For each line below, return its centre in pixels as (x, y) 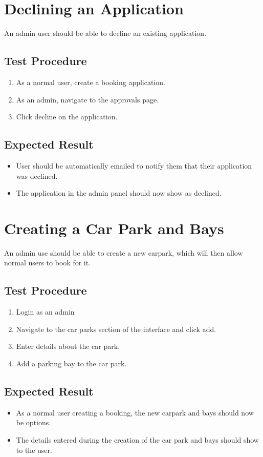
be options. (34, 422)
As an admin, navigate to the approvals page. (87, 99)
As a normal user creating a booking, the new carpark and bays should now (135, 412)
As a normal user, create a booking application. (91, 82)
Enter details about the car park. (68, 346)
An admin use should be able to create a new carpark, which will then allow (124, 252)
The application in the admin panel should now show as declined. (119, 193)
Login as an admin (45, 312)
